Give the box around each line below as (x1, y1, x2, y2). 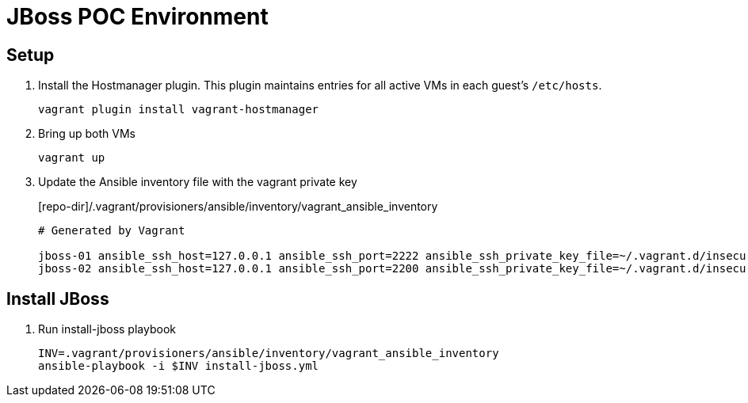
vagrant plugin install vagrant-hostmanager (38, 103, 319, 116)
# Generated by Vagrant (38, 224, 185, 238)
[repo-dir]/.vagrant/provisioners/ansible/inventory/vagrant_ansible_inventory (38, 200, 438, 214)
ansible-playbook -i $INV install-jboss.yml (38, 359, 319, 373)
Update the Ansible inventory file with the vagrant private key (38, 175, 357, 189)
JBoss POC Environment (6, 3, 269, 30)
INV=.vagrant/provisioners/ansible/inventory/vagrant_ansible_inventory (38, 347, 499, 360)
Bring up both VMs (38, 127, 135, 141)
